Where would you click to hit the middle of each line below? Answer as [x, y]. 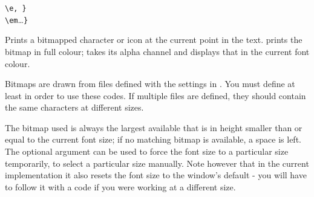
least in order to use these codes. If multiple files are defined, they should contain [155, 95]
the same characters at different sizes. [74, 107]
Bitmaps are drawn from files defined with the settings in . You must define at [150, 84]
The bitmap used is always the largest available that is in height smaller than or [154, 127]
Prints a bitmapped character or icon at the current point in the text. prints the [154, 40]
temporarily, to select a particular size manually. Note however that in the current [157, 163]
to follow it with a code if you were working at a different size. [120, 186]
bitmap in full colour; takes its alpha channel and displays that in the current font [157, 51]
